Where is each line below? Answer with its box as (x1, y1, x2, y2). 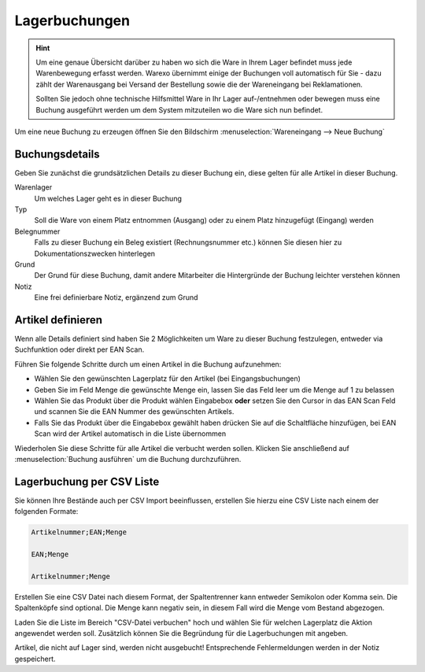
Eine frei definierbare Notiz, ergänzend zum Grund (34, 293, 198, 302)
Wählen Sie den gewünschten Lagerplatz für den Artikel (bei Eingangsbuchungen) (34, 374, 301, 383)
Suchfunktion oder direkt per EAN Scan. (14, 345, 145, 354)
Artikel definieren (14, 313, 102, 327)
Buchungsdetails (14, 147, 100, 161)
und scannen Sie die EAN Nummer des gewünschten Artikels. (34, 407, 235, 416)
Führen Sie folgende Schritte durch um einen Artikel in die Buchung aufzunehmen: (14, 359, 282, 369)
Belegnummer (14, 227, 61, 236)
